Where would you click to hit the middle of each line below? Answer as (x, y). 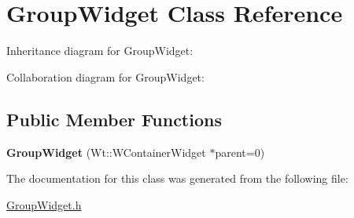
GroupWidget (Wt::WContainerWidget (106, 152)
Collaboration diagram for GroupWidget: (105, 76)
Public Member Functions (114, 119)
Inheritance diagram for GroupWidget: (100, 51)
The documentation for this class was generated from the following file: (177, 178)
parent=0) (240, 152)
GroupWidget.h (44, 204)
